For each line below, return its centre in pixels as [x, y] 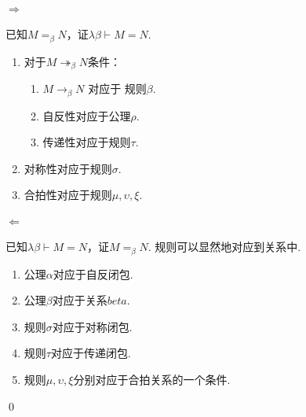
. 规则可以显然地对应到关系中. [224, 247]
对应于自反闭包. [93, 273]
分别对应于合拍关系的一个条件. [152, 379]
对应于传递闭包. [91, 353]
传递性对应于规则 [87, 142]
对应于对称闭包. [92, 326]
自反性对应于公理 [87, 115]
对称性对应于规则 [68, 168]
